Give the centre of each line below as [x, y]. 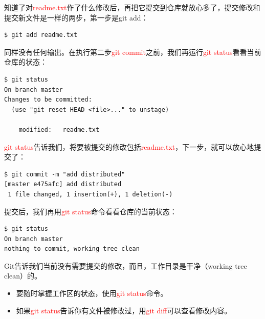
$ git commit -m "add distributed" [65, 174]
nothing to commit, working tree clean [72, 249]
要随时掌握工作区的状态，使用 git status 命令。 [92, 293]
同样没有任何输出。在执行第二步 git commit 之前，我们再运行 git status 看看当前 [133, 52]
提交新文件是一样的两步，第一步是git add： [76, 17]
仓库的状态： [26, 62]
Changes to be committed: [48, 100]
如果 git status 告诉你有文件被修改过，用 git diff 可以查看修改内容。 [124, 310]
